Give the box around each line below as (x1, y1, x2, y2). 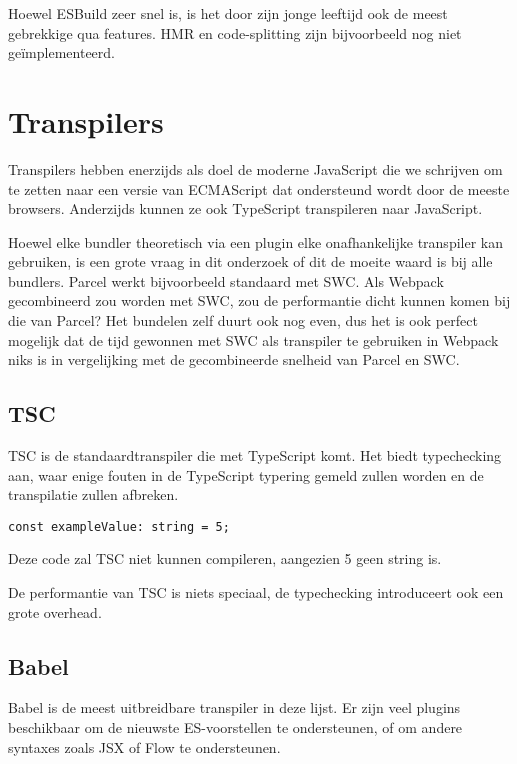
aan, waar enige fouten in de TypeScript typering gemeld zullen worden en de (8, 464, 484, 485)
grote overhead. (8, 601, 102, 622)
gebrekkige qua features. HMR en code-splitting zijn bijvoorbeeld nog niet (8, 22, 462, 43)
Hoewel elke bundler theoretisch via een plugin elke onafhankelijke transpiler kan (8, 231, 503, 252)
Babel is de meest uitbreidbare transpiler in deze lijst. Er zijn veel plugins (8, 697, 461, 718)
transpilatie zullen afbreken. (8, 484, 179, 505)
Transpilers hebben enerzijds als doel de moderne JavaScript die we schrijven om (8, 158, 503, 179)
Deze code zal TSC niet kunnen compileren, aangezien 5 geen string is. (8, 548, 442, 569)
